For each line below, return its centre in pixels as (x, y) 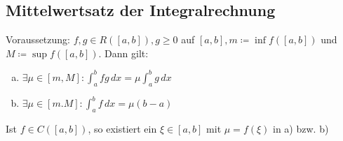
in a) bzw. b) (301, 128)
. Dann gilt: (123, 53)
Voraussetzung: (38, 39)
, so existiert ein (122, 128)
